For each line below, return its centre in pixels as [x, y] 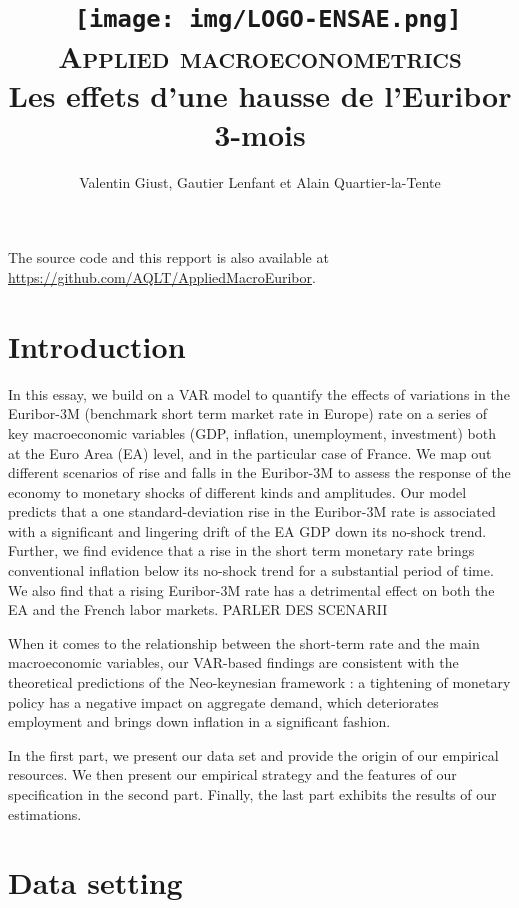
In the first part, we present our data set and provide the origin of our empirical [253, 754]
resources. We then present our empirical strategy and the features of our [232, 774]
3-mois [260, 133]
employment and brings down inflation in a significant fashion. [199, 721]
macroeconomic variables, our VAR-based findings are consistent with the [233, 662]
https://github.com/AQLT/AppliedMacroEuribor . [162, 277]
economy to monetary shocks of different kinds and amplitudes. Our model [237, 491]
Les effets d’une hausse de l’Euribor [260, 94]
